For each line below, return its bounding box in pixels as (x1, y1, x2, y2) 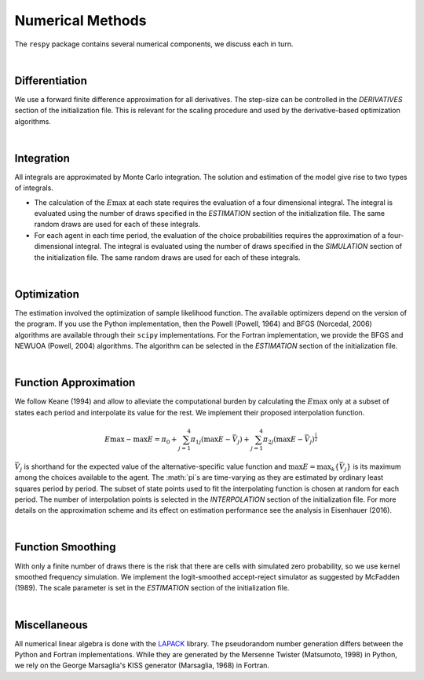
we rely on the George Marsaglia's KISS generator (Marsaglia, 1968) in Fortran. (14, 660, 270, 671)
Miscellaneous (14, 618, 88, 631)
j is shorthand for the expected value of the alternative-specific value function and (20, 462, 287, 473)
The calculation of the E (34, 197, 113, 207)
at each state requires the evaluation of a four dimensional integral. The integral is (128, 197, 393, 207)
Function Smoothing (14, 540, 116, 554)
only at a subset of (328, 397, 389, 406)
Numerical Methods (14, 12, 147, 29)
